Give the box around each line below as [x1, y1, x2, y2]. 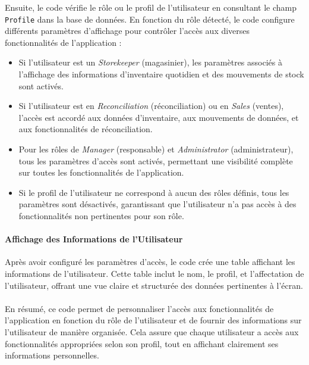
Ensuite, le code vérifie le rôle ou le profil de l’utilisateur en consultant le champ [5, 1, 297, 13]
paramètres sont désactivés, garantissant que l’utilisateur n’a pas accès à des [18, 198, 297, 210]
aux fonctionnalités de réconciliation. [18, 123, 153, 135]
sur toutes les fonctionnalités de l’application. [18, 166, 184, 179]
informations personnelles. [5, 349, 99, 361]
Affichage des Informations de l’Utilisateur [5, 233, 183, 245]
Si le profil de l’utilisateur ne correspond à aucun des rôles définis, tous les [18, 186, 289, 198]
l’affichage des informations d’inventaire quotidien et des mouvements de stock [18, 68, 304, 80]
